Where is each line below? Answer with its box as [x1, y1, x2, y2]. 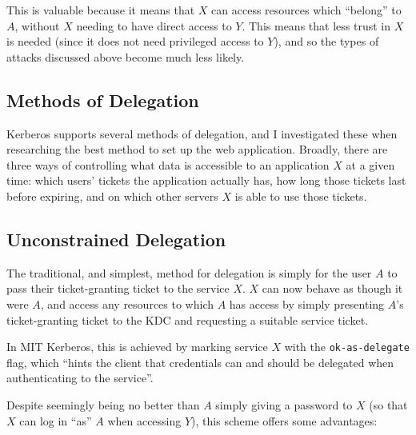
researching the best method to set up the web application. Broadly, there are [6, 141, 388, 158]
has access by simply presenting [229, 295, 385, 312]
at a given [346, 156, 395, 173]
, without [14, 17, 60, 34]
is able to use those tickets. [234, 187, 367, 204]
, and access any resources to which [40, 295, 214, 312]
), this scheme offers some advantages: [191, 412, 378, 429]
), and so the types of [274, 33, 379, 50]
